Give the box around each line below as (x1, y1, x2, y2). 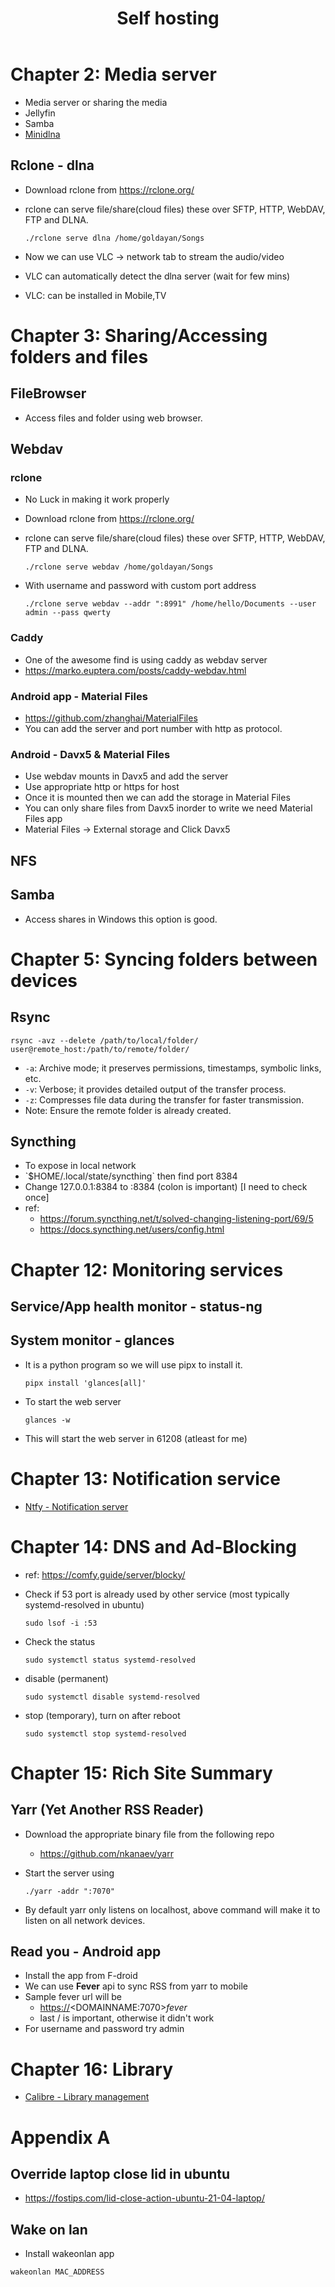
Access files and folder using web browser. (24, 412, 203, 424)
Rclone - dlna (10, 157, 95, 174)
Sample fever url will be (24, 1991, 122, 2003)
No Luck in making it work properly (24, 493, 170, 506)
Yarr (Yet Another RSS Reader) (10, 1802, 205, 1819)
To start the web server (24, 1395, 122, 1407)
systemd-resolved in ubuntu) (24, 1598, 145, 1611)
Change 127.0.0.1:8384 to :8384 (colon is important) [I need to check (24, 1181, 308, 1193)
